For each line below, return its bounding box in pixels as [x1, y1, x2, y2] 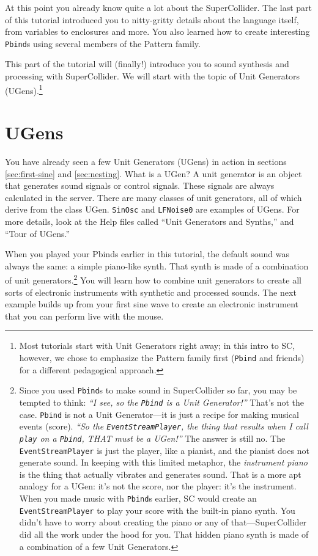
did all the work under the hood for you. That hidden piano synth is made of [19, 527, 309, 540]
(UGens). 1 [5, 82, 43, 97]
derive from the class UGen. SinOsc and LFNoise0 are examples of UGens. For [5, 203, 300, 216]
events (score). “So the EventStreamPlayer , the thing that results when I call [19, 420, 308, 433]
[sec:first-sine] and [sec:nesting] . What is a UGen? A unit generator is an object [5, 167, 302, 180]
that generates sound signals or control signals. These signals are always [5, 179, 275, 192]
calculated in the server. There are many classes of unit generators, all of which [5, 191, 302, 203]
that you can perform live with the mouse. [5, 309, 164, 322]
